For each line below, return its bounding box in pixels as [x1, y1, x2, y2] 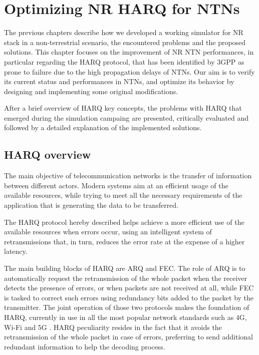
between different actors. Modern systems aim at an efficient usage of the [4, 180, 228, 190]
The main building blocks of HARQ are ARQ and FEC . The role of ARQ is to [4, 263, 245, 273]
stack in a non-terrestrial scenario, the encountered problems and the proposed [4, 37, 246, 47]
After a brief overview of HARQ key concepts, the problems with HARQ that [4, 103, 242, 113]
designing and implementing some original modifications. [4, 86, 178, 96]
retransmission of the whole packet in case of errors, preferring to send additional [4, 331, 253, 342]
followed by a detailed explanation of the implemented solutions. [4, 122, 202, 133]
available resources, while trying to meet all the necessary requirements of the [4, 190, 242, 200]
